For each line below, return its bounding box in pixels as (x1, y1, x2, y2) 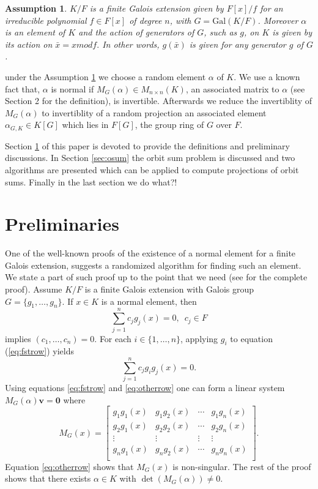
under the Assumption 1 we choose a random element (5, 70, 206, 83)
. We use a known (234, 70, 300, 83)
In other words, (102, 37, 160, 50)
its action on (5, 37, 53, 50)
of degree (129, 13, 162, 26)
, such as (204, 26, 237, 39)
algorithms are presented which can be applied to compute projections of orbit (5, 163, 299, 176)
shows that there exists (5, 472, 91, 485)
